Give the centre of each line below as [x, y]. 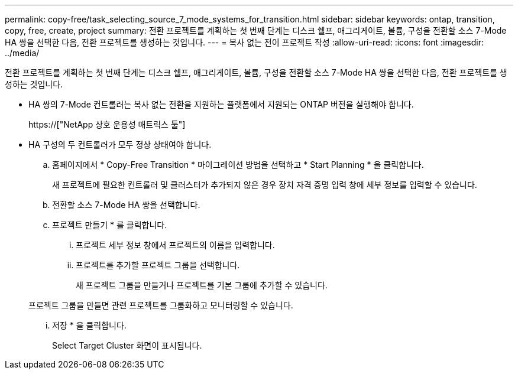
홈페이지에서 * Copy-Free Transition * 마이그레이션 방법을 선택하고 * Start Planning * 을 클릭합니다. [238, 165]
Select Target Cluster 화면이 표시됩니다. [127, 345]
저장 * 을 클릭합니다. [89, 325]
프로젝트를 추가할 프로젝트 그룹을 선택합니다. [158, 265]
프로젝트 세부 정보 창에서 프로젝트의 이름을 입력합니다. [175, 245]
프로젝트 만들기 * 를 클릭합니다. [110, 225]
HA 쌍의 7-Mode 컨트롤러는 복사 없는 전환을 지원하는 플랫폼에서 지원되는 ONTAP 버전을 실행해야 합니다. [221, 104]
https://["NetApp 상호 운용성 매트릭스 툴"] [107, 124]
